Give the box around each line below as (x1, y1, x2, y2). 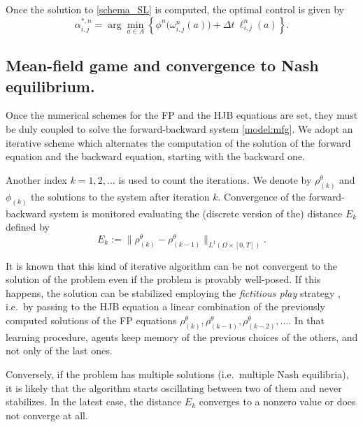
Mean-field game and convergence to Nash (6, 55, 319, 76)
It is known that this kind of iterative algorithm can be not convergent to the (6, 258, 337, 273)
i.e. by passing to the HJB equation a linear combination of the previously (6, 299, 325, 314)
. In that (288, 313, 325, 327)
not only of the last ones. (6, 343, 113, 358)
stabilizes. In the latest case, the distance (6, 394, 182, 409)
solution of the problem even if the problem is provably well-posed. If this (6, 272, 321, 287)
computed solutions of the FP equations (6, 313, 177, 327)
